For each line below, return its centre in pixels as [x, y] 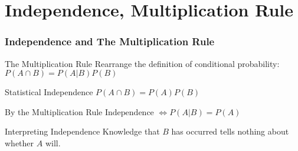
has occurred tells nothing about [230, 131]
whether [19, 142]
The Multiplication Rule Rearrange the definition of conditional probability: [142, 63]
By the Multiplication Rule [54, 111]
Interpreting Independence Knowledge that [82, 131]
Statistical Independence [49, 92]
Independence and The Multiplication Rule [110, 41]
